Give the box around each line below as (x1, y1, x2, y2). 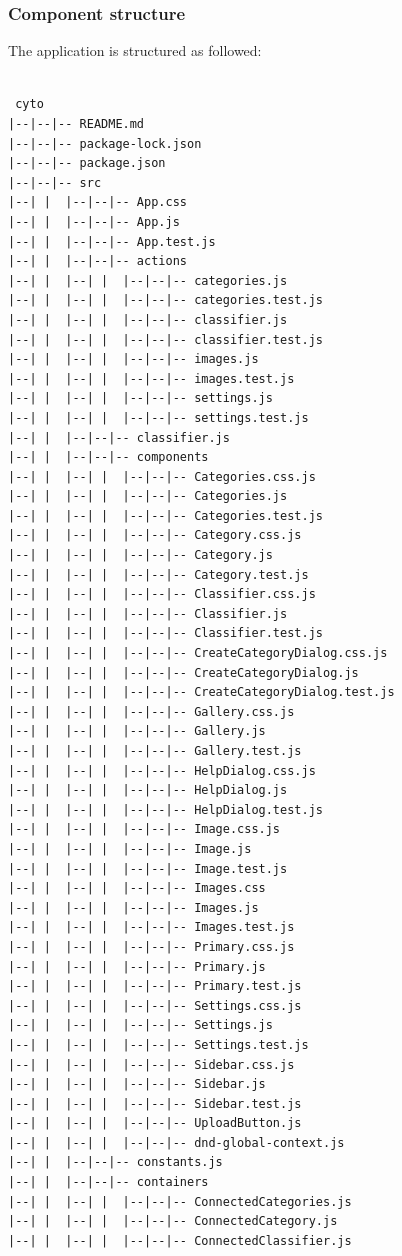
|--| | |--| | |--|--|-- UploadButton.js (8, 1116, 302, 1131)
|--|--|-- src (8, 175, 102, 190)
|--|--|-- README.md (8, 117, 145, 131)
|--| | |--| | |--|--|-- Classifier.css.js (8, 587, 316, 602)
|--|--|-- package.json (8, 156, 166, 171)
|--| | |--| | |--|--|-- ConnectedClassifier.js (8, 1233, 352, 1248)
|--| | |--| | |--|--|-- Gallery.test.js (8, 744, 302, 758)
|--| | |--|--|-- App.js (8, 214, 180, 229)
